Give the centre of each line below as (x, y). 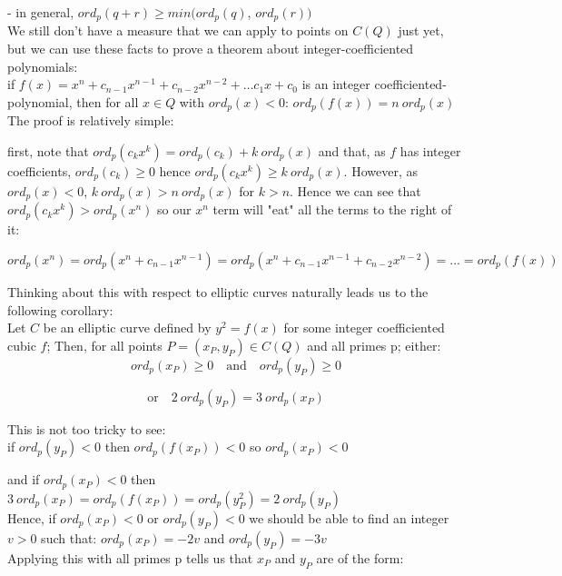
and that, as (352, 150)
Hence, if (32, 517)
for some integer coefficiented (364, 328)
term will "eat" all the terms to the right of (332, 209)
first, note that (48, 150)
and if (24, 479)
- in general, (41, 12)
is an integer (336, 84)
